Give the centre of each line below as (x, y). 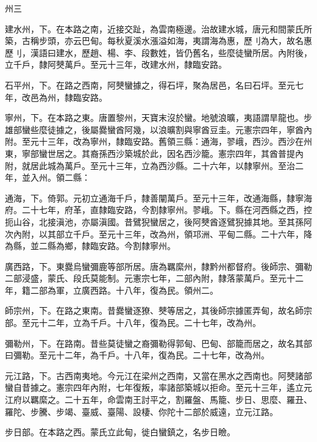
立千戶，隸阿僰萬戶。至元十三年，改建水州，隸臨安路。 (116, 64)
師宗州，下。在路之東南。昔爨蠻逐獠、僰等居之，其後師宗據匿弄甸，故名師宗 (158, 310)
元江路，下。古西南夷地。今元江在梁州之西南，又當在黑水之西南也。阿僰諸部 (158, 375)
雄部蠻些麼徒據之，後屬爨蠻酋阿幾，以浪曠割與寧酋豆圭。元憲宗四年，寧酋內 (158, 129)
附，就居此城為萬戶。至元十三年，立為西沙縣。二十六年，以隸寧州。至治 (150, 165)
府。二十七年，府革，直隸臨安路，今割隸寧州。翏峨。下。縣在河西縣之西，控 (158, 210)
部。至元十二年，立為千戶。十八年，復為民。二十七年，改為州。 (133, 323)
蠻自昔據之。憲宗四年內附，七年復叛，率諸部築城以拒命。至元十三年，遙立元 (158, 387)
